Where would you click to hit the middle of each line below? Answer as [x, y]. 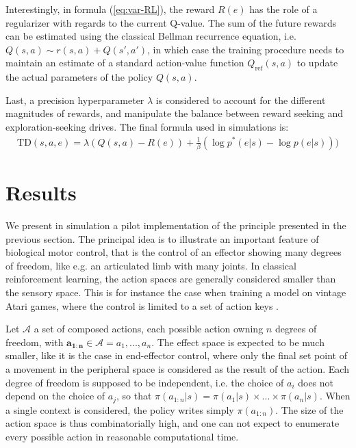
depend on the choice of [55, 396]
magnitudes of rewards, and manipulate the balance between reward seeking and [175, 113]
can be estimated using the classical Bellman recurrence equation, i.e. [151, 36]
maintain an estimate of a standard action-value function [125, 63]
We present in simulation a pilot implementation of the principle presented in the [176, 225]
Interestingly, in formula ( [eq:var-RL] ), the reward [110, 9]
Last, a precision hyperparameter [75, 100]
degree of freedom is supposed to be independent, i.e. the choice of [145, 382]
